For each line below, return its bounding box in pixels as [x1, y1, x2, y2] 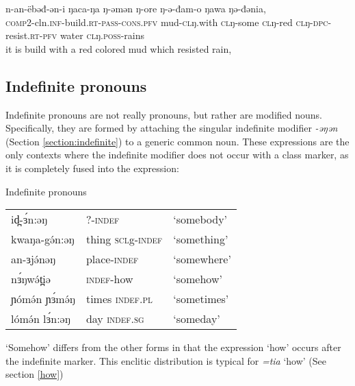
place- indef [86, 251, 139, 267]
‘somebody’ [173, 211, 228, 228]
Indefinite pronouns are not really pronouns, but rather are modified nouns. [5, 107, 322, 121]
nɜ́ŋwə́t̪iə [11, 271, 51, 287]
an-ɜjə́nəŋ [11, 251, 56, 267]
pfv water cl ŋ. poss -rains [42, 28, 144, 43]
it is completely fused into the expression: [5, 160, 179, 175]
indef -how [86, 271, 133, 287]
